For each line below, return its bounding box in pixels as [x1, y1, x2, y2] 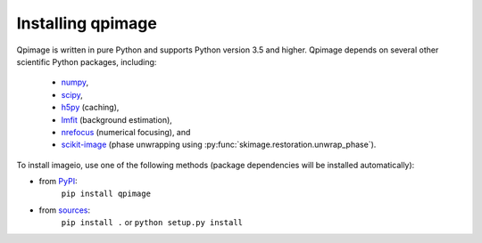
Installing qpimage [16, 13, 158, 33]
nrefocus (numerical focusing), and [61, 126, 191, 137]
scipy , [61, 89, 84, 100]
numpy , [61, 77, 89, 88]
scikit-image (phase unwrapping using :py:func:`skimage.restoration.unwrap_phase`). [61, 139, 377, 150]
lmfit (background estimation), [61, 114, 173, 125]
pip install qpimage [61, 189, 152, 199]
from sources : [38, 205, 91, 215]
